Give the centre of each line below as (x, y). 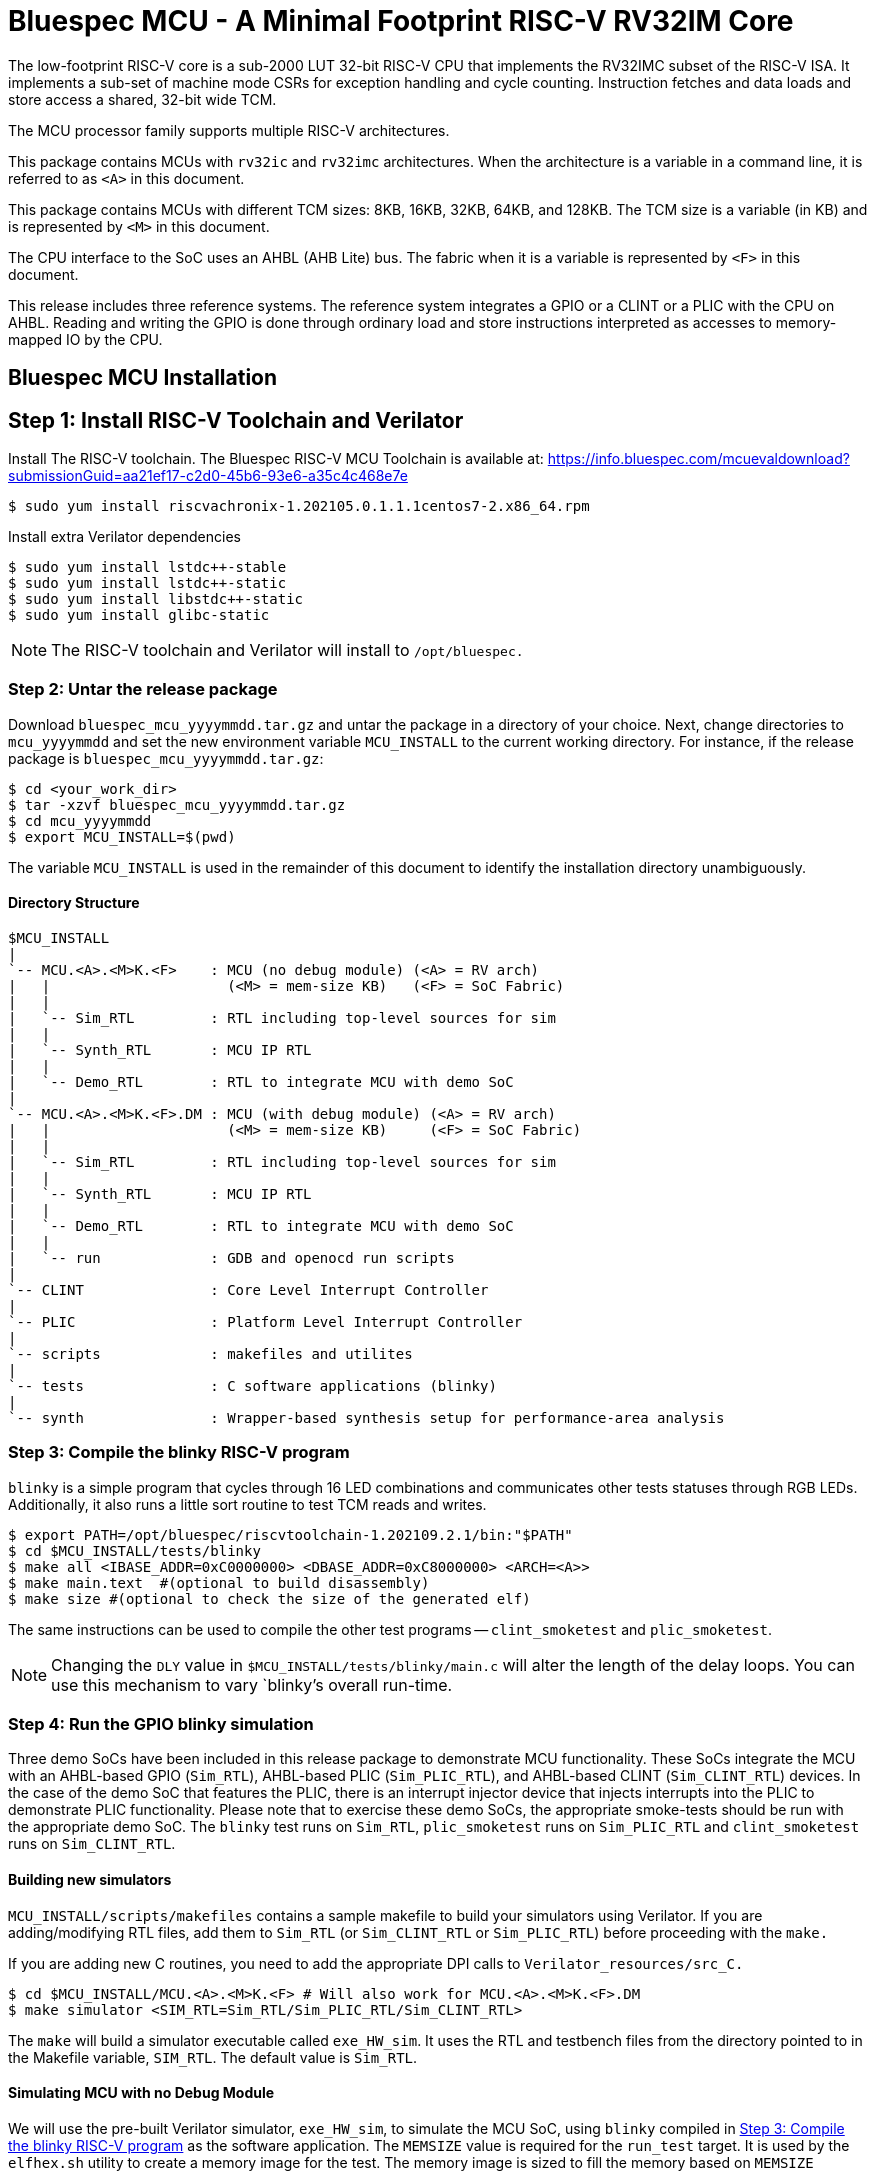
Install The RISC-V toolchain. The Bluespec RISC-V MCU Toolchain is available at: (276, 459)
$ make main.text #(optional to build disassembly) (219, 1582)
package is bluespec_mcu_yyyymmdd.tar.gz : (166, 758)
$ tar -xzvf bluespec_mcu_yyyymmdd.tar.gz (177, 804)
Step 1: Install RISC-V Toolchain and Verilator (236, 420)
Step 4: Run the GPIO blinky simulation (161, 1724)
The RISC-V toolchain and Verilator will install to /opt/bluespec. (287, 650)
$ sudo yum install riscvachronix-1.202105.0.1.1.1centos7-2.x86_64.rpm (299, 506)
